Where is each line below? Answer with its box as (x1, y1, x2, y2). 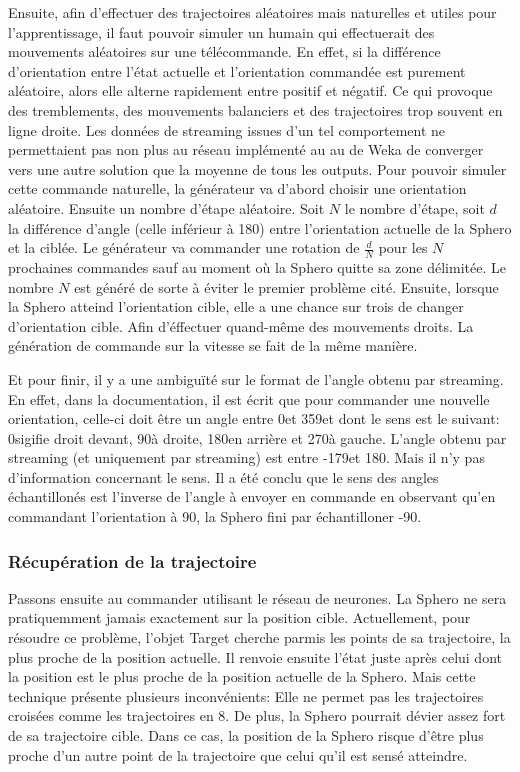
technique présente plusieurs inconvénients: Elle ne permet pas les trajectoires (8, 685, 484, 706)
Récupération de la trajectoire (8, 548, 257, 573)
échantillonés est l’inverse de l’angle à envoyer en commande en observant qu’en (8, 486, 496, 507)
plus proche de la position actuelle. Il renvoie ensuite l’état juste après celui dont (8, 646, 502, 667)
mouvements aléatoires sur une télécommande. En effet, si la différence (8, 41, 441, 62)
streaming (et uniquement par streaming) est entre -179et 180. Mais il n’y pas (8, 447, 485, 468)
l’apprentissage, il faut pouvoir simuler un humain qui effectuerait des (8, 21, 435, 42)
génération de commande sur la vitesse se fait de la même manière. (8, 335, 418, 356)
